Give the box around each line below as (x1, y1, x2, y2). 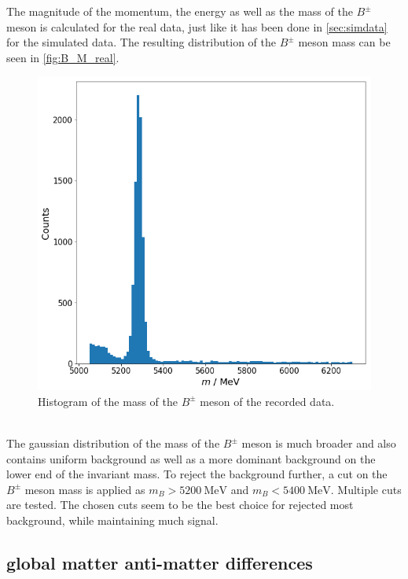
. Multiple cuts (330, 481, 402, 497)
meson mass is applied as (24, 481, 145, 497)
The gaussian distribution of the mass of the (6, 435, 220, 452)
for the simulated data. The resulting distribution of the (6, 34, 276, 50)
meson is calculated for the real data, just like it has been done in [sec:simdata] (6, 18, 388, 35)
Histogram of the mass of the (38, 393, 178, 409)
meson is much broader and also (241, 435, 396, 452)
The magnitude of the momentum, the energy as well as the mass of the (6, 3, 353, 19)
